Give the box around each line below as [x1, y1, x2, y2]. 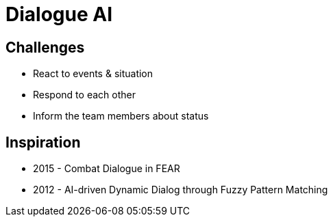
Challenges [5, 38, 85, 56]
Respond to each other [33, 89, 136, 101]
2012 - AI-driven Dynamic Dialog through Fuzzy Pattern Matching [33, 184, 328, 196]
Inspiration [5, 133, 81, 151]
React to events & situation [33, 68, 153, 80]
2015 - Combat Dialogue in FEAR [33, 163, 180, 175]
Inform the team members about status [33, 110, 209, 122]
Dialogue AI [5, 3, 113, 26]
